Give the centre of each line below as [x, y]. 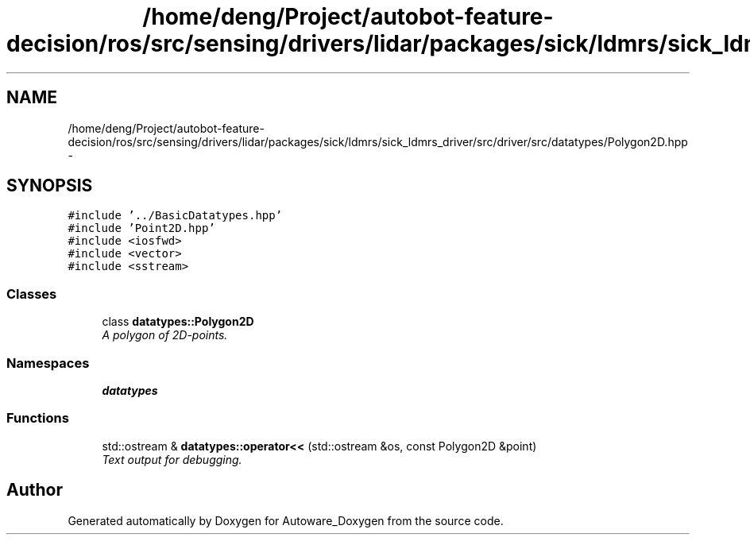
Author [35, 490]
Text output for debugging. [172, 459]
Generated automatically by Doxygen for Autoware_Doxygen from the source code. [286, 520]
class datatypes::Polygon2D [178, 322]
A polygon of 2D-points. [165, 335]
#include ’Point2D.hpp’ [141, 228]
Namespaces [48, 363]
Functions [38, 418]
